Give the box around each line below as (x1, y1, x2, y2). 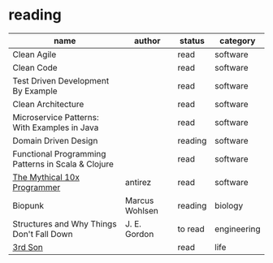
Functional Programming (12, 148, 106, 159)
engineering (214, 223, 261, 235)
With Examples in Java (12, 122, 99, 133)
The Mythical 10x (12, 171, 80, 183)
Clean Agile (12, 49, 57, 60)
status (180, 35, 205, 46)
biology (214, 200, 244, 211)
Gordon (124, 228, 154, 239)
